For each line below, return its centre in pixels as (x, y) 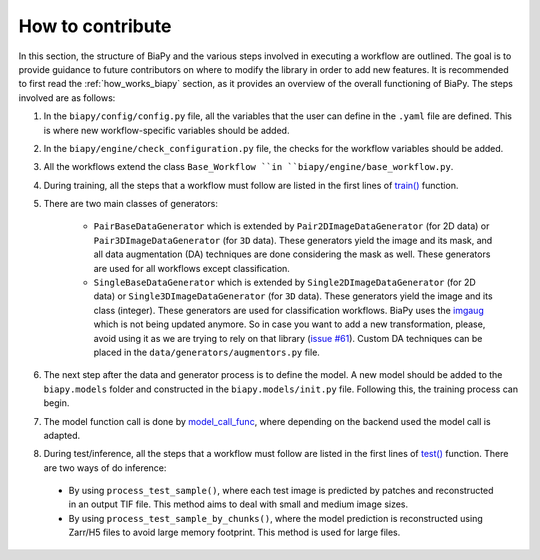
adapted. (62, 435)
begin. (56, 403)
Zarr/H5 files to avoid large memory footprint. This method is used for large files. (234, 532)
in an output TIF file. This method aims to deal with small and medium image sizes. (238, 504)
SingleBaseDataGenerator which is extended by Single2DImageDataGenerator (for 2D (285, 282)
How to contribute (95, 26)
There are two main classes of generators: (131, 204)
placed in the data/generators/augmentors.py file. (206, 352)
